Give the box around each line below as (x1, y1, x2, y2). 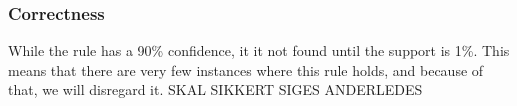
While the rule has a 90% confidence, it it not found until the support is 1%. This (8, 40, 510, 61)
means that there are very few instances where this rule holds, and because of (8, 59, 484, 80)
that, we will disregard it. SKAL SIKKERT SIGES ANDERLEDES (8, 79, 423, 100)
